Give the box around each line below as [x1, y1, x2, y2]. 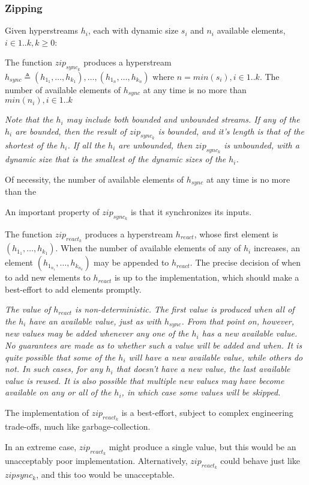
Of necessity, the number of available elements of [5, 172, 184, 185]
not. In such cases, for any [5, 362, 103, 375]
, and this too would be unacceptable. [36, 468, 175, 481]
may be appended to [94, 256, 169, 269]
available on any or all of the [5, 386, 112, 398]
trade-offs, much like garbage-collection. [5, 420, 151, 433]
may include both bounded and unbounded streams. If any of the [66, 113, 300, 126]
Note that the [5, 113, 53, 126]
